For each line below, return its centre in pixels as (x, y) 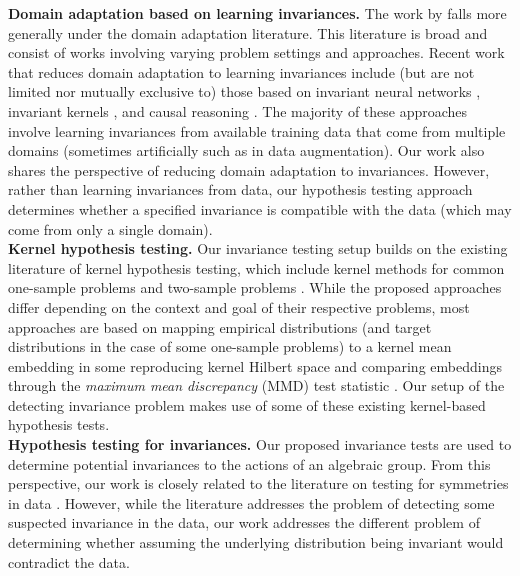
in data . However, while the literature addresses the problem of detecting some (251, 502)
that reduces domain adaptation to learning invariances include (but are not (241, 71)
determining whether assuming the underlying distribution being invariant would (256, 542)
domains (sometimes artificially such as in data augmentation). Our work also (246, 150)
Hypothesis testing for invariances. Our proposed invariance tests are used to (260, 444)
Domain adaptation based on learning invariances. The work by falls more (257, 13)
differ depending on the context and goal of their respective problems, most (239, 306)
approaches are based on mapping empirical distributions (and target (220, 326)
